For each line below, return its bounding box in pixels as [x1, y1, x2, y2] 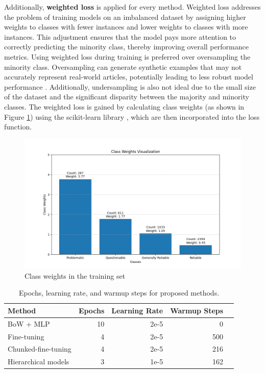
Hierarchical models [8, 356, 69, 367]
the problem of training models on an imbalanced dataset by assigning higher [4, 11, 246, 22]
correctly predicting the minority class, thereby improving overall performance [4, 41, 249, 52]
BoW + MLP [8, 318, 50, 329]
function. [4, 121, 32, 132]
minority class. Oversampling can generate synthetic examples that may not [4, 61, 242, 72]
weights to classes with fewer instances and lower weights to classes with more [4, 21, 248, 32]
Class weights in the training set [25, 270, 126, 281]
